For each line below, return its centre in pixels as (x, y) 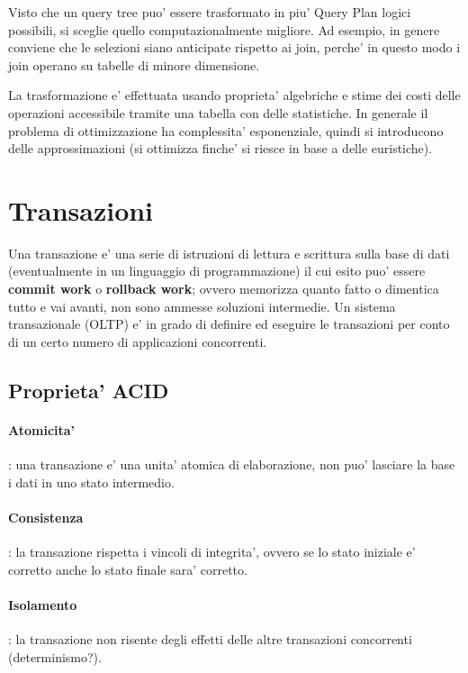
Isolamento (43, 604)
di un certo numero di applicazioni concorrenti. (138, 341)
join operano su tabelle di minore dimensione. (134, 64)
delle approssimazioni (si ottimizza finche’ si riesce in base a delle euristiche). (220, 148)
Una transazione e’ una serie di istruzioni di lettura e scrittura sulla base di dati (229, 253)
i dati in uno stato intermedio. (91, 482)
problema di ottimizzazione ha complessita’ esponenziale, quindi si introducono (226, 130)
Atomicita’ (42, 429)
